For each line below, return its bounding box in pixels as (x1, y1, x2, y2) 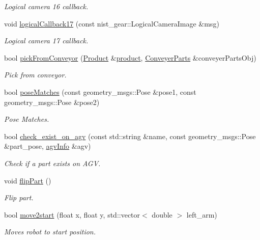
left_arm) (186, 209, 217, 220)
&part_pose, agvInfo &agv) (4, 141, 91, 151)
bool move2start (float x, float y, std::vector (4, 209, 140, 220)
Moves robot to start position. (4, 226, 96, 237)
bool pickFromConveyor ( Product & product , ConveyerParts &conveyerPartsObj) (4, 52, 256, 63)
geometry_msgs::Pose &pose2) (4, 96, 100, 107)
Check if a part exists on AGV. (4, 157, 101, 168)
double (152, 209, 172, 220)
